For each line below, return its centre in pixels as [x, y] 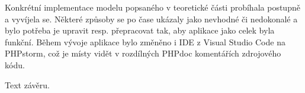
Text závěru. [27, 84]
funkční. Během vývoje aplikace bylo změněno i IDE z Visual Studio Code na [145, 41]
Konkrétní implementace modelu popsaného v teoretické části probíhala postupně [152, 7]
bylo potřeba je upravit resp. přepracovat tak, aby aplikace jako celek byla [140, 30]
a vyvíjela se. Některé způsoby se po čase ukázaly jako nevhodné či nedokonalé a [151, 19]
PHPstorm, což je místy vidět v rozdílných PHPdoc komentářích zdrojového [143, 53]
